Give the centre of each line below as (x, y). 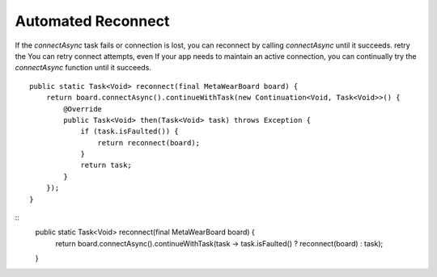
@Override (83, 109)
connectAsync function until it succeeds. (83, 68)
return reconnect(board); (149, 143)
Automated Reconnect (92, 21)
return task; (106, 165)
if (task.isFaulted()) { (130, 132)
